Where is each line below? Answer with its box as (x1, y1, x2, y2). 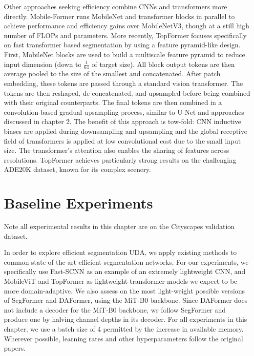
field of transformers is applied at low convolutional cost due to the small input (4, 135, 241, 146)
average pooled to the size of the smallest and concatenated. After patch (4, 68, 221, 79)
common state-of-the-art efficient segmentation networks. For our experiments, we (4, 256, 249, 267)
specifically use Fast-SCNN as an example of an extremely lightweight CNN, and (4, 266, 246, 276)
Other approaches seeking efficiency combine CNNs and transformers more (4, 1, 227, 11)
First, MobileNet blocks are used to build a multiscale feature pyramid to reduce (4, 49, 245, 59)
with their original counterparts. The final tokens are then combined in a (4, 97, 222, 107)
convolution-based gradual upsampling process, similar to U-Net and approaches (4, 106, 244, 117)
